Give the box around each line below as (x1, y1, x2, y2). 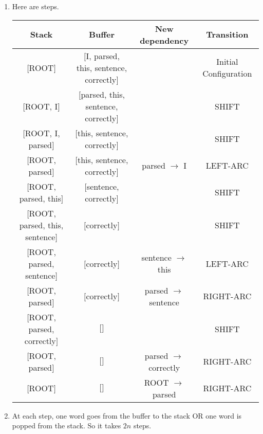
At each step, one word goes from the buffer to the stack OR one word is (12, 410, 242, 421)
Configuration (202, 67, 252, 80)
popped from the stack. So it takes (12, 420, 121, 431)
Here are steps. (12, 1, 59, 11)
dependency (140, 34, 189, 46)
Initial (216, 56, 238, 68)
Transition (206, 28, 249, 41)
